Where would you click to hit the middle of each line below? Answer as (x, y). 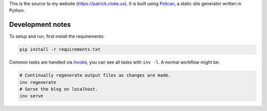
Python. (17, 10)
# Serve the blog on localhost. (59, 89)
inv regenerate (38, 82)
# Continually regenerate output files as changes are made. (95, 75)
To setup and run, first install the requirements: (57, 37)
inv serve (31, 96)
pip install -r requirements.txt (60, 50)
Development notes (40, 25)
